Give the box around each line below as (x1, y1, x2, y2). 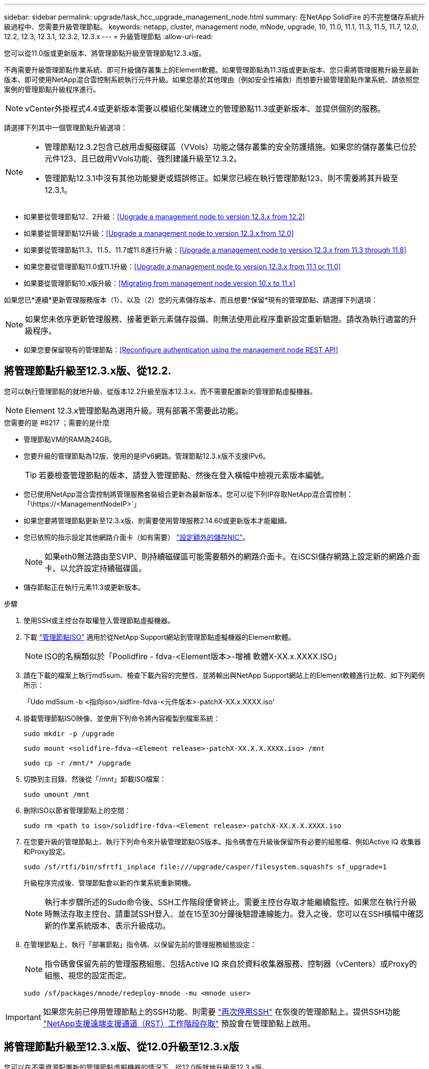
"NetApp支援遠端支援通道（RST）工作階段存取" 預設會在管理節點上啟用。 (43, 1018, 315, 1028)
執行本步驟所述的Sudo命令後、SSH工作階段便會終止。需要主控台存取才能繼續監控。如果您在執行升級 (45, 897, 417, 907)
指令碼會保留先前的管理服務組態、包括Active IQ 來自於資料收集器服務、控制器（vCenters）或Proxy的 (45, 958, 417, 969)
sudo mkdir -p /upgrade (24, 729, 115, 738)
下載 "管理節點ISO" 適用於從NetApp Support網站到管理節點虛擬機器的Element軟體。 (24, 632, 295, 641)
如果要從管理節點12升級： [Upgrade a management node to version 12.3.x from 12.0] (24, 229, 294, 237)
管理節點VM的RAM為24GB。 (24, 435, 116, 443)
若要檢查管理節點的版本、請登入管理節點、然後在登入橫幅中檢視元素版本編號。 (39, 470, 329, 480)
